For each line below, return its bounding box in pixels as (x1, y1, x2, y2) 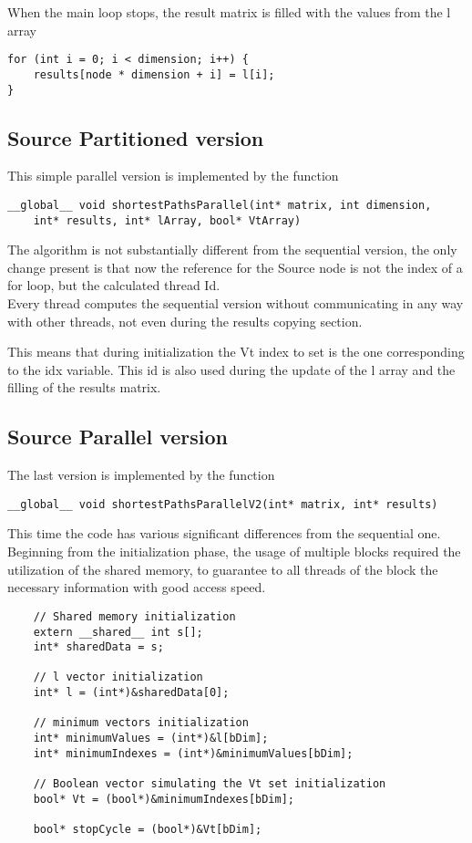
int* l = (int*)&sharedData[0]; (33, 686, 230, 700)
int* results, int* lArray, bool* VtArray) (33, 213, 302, 227)
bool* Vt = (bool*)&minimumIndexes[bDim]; (33, 792, 294, 806)
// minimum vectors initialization (33, 716, 249, 730)
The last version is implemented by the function (7, 465, 275, 484)
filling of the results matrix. (7, 378, 161, 397)
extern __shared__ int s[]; (33, 625, 203, 639)
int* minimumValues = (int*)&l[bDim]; (33, 732, 269, 745)
